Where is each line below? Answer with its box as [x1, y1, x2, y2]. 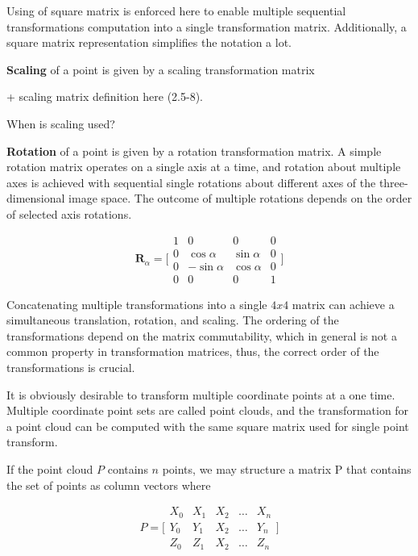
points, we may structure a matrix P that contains [162, 461, 412, 477]
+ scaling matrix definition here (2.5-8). [6, 88, 204, 105]
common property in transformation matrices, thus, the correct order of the [6, 343, 379, 360]
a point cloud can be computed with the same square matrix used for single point [6, 417, 409, 434]
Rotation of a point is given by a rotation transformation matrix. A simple [6, 142, 382, 159]
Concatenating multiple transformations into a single [6, 295, 267, 312]
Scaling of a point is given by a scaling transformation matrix [6, 61, 315, 77]
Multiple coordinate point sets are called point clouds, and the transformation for [6, 402, 409, 419]
